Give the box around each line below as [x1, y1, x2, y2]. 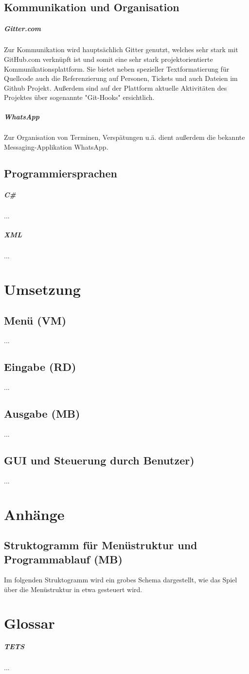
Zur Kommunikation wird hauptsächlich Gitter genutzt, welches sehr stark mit [4, 44, 238, 55]
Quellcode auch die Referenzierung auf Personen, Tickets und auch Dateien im [4, 73, 238, 83]
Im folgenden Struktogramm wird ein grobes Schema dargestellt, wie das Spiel [4, 575, 237, 585]
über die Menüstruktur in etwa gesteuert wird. [4, 584, 142, 594]
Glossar [4, 613, 55, 633]
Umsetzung [4, 279, 81, 299]
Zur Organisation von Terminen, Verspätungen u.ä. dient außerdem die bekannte [4, 132, 245, 142]
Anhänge [4, 504, 65, 524]
